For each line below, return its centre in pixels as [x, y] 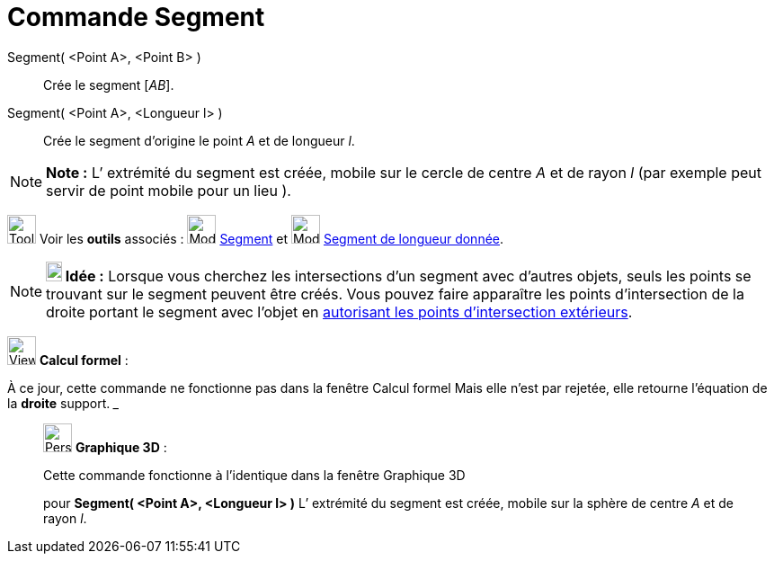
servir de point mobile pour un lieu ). [169, 190]
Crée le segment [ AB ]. [109, 85]
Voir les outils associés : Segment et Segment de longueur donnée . [271, 238]
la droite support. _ [63, 403]
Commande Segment [136, 17]
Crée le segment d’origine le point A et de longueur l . [199, 140]
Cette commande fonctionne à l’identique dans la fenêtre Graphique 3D [254, 475]
